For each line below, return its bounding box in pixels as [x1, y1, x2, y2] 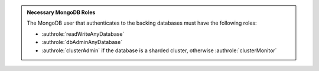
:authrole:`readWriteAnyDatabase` [41, 30, 125, 38]
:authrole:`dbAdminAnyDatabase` [41, 39, 123, 46]
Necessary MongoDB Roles [27, 9, 96, 16]
